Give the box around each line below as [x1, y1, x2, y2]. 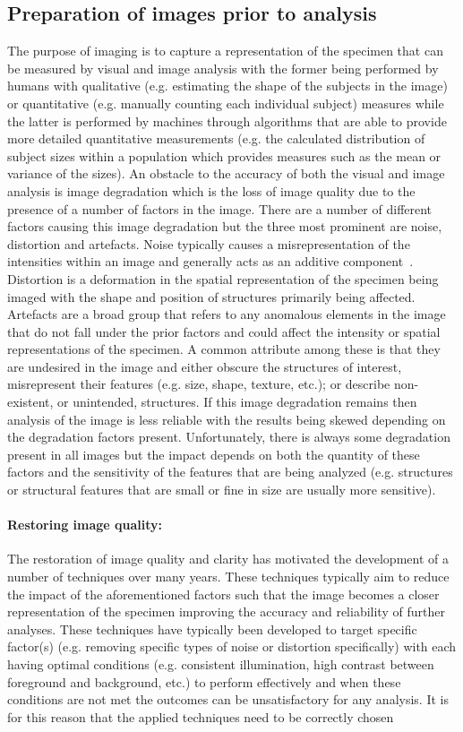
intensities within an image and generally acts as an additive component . [7, 252, 414, 271]
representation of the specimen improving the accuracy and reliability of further [7, 602, 445, 621]
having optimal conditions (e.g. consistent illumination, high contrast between [7, 655, 434, 673]
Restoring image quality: [7, 515, 163, 534]
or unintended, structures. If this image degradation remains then [57, 392, 417, 411]
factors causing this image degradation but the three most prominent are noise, [7, 217, 442, 236]
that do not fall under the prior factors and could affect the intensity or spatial [7, 322, 441, 340]
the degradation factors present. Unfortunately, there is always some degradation [7, 427, 450, 446]
